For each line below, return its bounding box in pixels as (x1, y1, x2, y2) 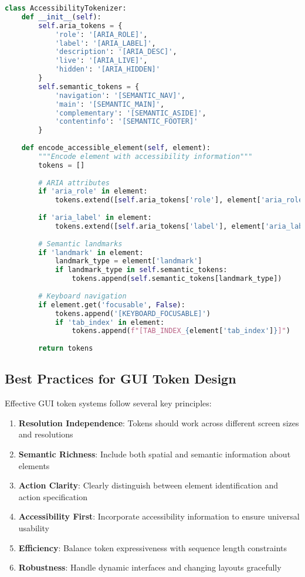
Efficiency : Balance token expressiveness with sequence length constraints (18, 541, 287, 554)
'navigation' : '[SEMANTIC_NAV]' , (55, 91, 185, 100)
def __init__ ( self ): (21, 12, 101, 21)
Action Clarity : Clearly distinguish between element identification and (18, 479, 278, 491)
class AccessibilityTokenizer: (5, 4, 127, 12)
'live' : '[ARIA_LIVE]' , (55, 56, 148, 65)
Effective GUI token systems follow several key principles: (5, 397, 212, 409)
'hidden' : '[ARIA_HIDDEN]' (55, 65, 160, 74)
